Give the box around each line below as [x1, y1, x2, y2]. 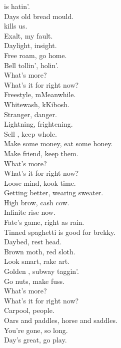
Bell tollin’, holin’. [4, 60, 59, 70]
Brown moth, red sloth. [4, 246, 75, 256]
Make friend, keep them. [4, 148, 78, 158]
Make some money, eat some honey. [4, 138, 113, 149]
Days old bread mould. [4, 11, 74, 21]
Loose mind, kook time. [4, 177, 76, 188]
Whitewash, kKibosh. [4, 99, 69, 109]
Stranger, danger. [4, 109, 57, 119]
